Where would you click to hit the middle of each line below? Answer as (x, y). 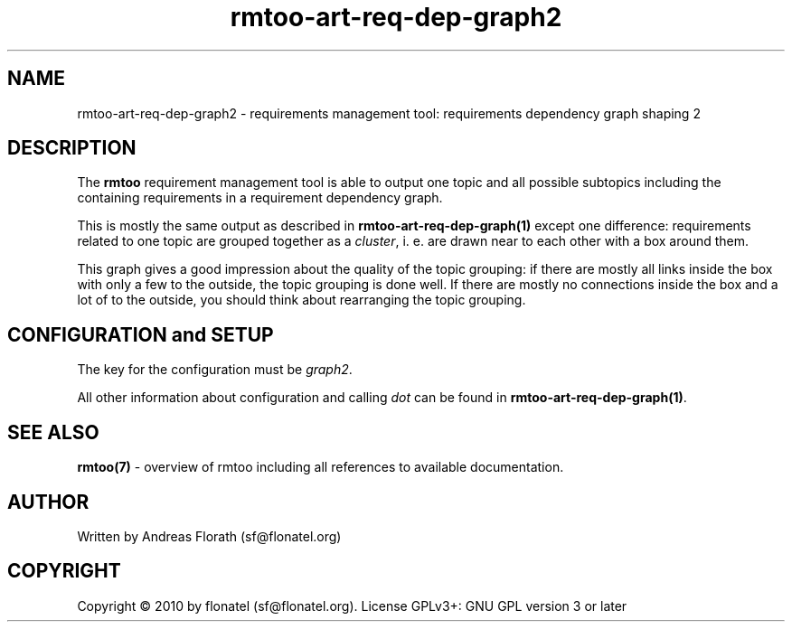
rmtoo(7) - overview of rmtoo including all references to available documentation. (321, 467)
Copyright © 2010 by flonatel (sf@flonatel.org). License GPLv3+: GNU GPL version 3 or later (352, 606)
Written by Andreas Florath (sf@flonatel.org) (209, 536)
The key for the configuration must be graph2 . (215, 370)
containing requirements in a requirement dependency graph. (260, 198)
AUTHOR (48, 502)
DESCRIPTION (72, 148)
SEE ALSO (53, 432)
